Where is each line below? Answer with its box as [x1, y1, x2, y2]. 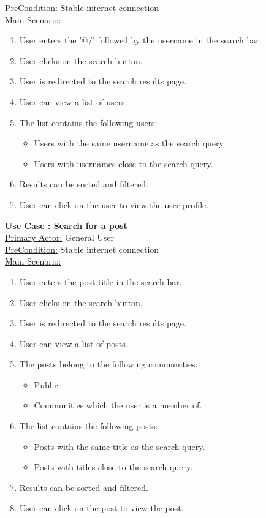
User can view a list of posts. [19, 337, 128, 350]
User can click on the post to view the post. [19, 501, 184, 514]
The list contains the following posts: [19, 419, 158, 432]
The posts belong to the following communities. [19, 358, 198, 370]
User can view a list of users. [19, 95, 127, 108]
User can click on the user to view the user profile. [19, 198, 209, 211]
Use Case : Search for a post [5, 219, 127, 231]
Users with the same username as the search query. [34, 137, 226, 149]
